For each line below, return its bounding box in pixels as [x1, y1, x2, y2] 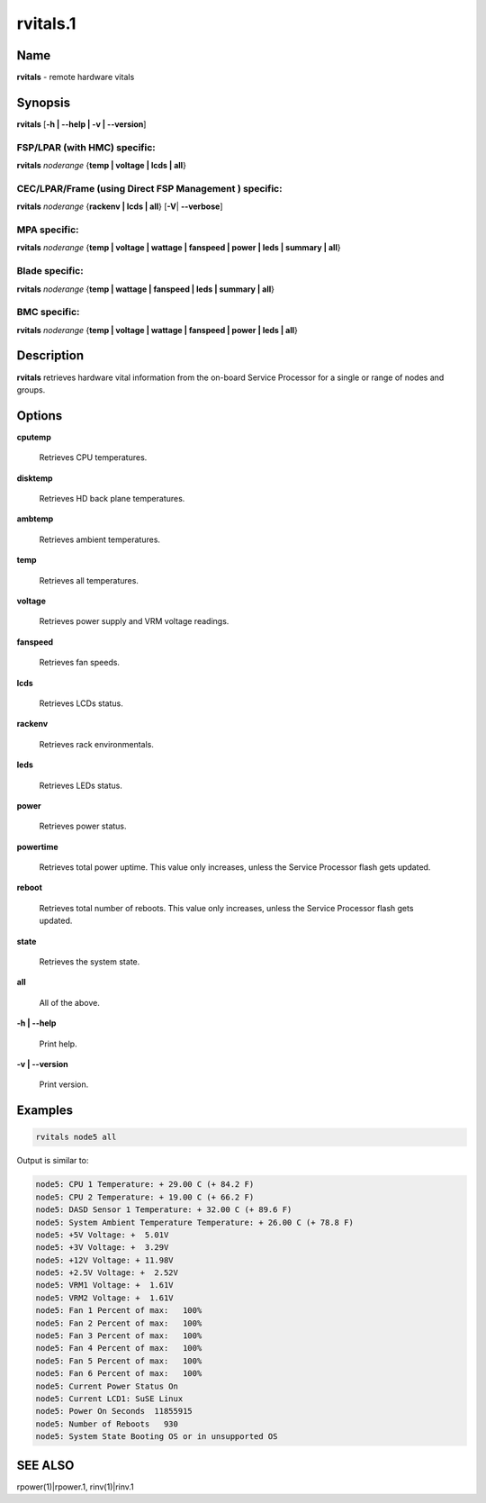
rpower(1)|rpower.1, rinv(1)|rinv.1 [16, 1481, 134, 1492]
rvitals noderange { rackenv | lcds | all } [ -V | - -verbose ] [16, 201, 223, 212]
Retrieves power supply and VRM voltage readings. [39, 616, 229, 627]
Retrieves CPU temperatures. [39, 452, 148, 463]
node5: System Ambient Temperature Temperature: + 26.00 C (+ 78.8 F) [35, 1217, 355, 1227]
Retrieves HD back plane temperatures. [39, 493, 185, 504]
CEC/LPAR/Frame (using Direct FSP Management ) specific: [16, 182, 283, 195]
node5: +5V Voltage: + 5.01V [35, 1229, 169, 1240]
